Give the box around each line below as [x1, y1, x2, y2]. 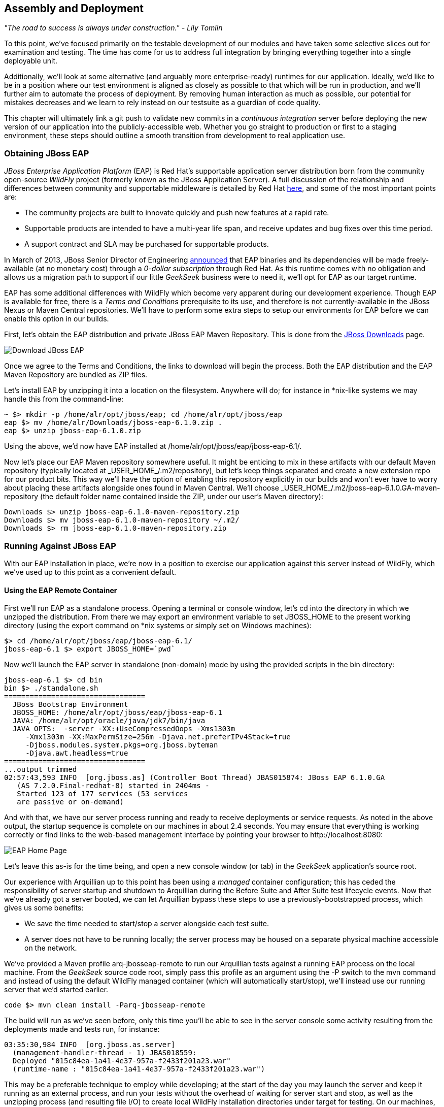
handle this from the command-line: [4, 395, 124, 404]
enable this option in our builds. [4, 314, 109, 323]
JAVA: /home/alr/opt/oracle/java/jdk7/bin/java [12, 717, 206, 725]
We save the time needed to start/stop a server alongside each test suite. [24, 919, 269, 928]
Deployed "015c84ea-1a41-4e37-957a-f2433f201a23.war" [12, 1057, 231, 1065]
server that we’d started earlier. [4, 985, 109, 994]
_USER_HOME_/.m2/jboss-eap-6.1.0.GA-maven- [281, 483, 440, 493]
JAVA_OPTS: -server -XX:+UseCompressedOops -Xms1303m [12, 725, 235, 733]
